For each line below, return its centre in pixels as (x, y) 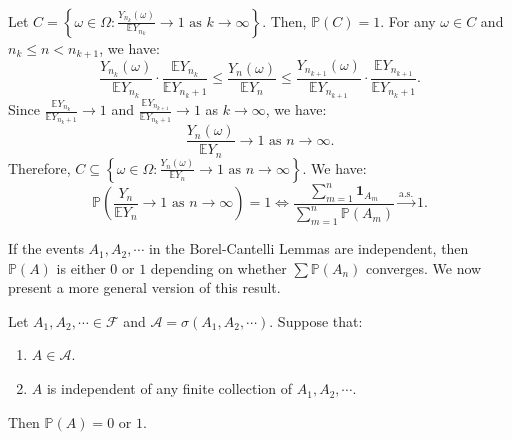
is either (81, 267)
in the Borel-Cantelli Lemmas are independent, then (308, 248)
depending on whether (218, 267)
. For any (408, 20)
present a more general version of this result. (144, 287)
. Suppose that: (316, 320)
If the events (46, 248)
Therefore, (39, 167)
